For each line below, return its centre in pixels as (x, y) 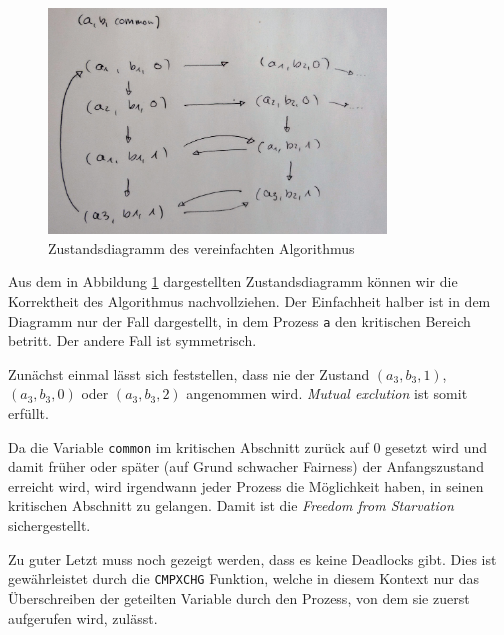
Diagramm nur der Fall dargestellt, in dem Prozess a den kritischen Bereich (239, 320)
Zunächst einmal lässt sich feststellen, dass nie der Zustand (189, 373)
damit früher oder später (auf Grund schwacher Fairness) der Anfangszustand (246, 466)
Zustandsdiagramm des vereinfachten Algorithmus (201, 247)
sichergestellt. (49, 525)
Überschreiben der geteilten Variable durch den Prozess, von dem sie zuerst (239, 597)
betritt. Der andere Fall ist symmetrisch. (132, 340)
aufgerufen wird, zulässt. (83, 617)
